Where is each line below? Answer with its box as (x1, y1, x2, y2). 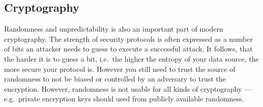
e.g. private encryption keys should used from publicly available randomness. (4, 93, 244, 104)
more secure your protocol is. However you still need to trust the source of (4, 63, 236, 74)
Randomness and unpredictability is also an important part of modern (4, 23, 223, 34)
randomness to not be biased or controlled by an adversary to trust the (4, 73, 226, 84)
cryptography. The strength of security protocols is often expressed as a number (4, 33, 253, 44)
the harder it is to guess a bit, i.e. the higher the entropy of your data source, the (4, 53, 259, 64)
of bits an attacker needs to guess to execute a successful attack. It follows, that (4, 43, 253, 54)
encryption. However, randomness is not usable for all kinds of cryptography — (4, 83, 251, 94)
